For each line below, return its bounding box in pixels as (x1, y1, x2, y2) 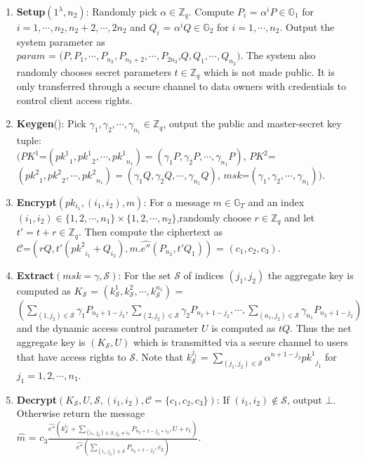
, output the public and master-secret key (163, 116, 342, 131)
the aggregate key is (267, 267, 354, 282)
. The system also (240, 48, 316, 63)
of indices (183, 267, 224, 282)
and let (284, 210, 314, 225)
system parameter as (16, 34, 105, 49)
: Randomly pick (86, 4, 157, 18)
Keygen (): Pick (16, 116, 86, 131)
